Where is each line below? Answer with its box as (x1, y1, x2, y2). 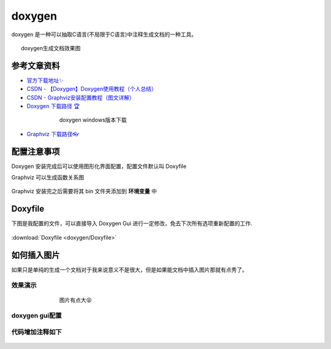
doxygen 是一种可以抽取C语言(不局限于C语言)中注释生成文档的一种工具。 (11, 31, 197, 38)
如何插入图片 (11, 250, 60, 260)
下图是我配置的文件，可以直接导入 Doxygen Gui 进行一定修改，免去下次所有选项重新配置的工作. (11, 220, 253, 227)
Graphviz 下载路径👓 (26, 130, 80, 137)
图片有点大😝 (59, 296, 92, 304)
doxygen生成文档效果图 (21, 44, 81, 52)
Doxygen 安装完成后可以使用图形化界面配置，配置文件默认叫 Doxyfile (11, 163, 187, 170)
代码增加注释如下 (11, 328, 62, 336)
